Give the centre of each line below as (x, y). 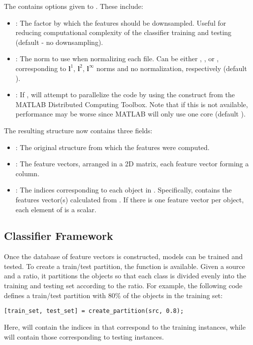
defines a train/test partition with (55, 295)
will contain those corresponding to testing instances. (84, 336)
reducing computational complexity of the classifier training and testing (124, 32)
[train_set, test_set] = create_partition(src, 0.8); (94, 311)
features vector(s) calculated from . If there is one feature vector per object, (130, 199)
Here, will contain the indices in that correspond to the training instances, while (125, 326)
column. (28, 173)
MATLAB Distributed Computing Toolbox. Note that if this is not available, (132, 104)
